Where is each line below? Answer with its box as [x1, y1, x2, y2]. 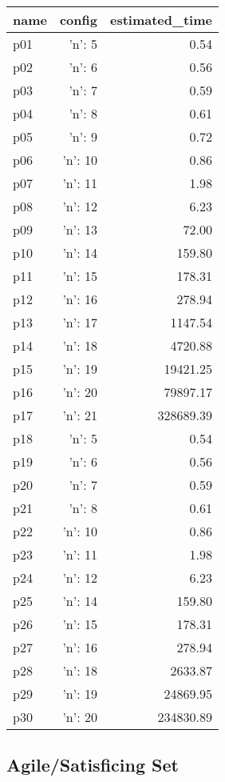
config [59, 10, 97, 29]
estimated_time [109, 10, 212, 29]
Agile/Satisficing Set [6, 752, 179, 777]
